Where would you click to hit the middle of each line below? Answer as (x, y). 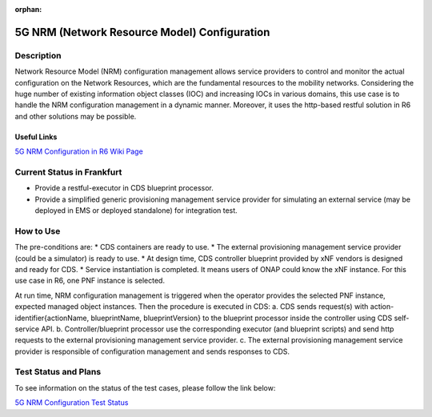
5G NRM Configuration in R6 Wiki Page (79, 151)
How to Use (38, 231)
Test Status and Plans (58, 372)
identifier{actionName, (52, 318)
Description (38, 55)
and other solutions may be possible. (76, 116)
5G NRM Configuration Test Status (72, 403)
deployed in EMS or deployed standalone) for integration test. (136, 211)
